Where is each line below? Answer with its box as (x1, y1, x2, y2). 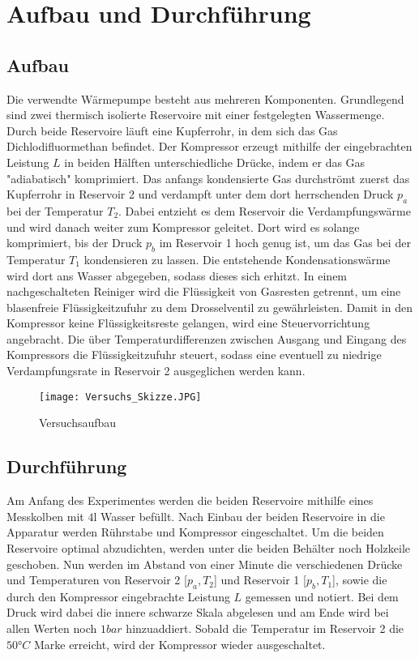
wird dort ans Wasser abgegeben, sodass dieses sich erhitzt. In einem (6, 267, 348, 284)
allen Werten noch (6, 620, 97, 637)
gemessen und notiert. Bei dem (245, 587, 399, 605)
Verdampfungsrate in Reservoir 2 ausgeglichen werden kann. (6, 362, 306, 379)
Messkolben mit (6, 507, 84, 524)
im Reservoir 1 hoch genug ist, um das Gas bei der (159, 234, 411, 251)
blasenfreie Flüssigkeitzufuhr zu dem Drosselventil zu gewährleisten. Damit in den (6, 298, 413, 315)
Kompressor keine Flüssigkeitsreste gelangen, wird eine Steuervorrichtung (6, 314, 370, 331)
